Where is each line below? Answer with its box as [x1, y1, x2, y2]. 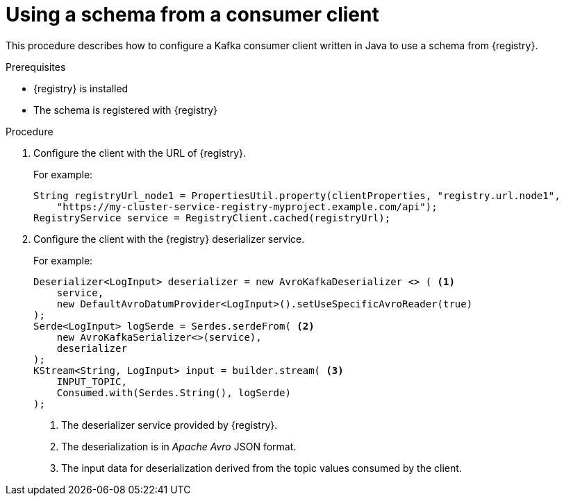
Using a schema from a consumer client [6, 3, 379, 26]
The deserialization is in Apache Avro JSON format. [61, 440, 297, 452]
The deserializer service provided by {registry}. [61, 418, 278, 431]
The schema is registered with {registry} [33, 103, 217, 116]
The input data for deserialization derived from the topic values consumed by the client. [61, 461, 462, 474]
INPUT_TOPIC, [56, 375, 127, 387]
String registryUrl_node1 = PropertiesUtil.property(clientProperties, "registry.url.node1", [33, 189, 561, 201]
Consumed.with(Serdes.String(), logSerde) [56, 387, 291, 398]
